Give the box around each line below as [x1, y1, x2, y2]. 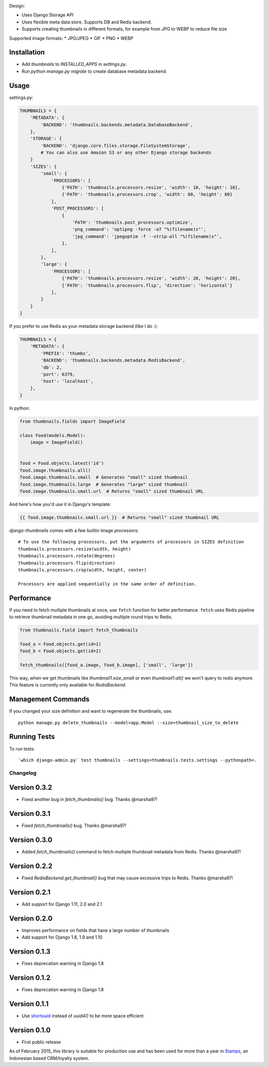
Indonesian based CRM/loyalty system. [9, 1055, 90, 1061]
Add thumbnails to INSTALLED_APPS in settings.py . [21, 61, 128, 67]
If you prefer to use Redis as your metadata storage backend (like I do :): [9, 323, 158, 329]
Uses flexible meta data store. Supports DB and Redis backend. [21, 19, 152, 25]
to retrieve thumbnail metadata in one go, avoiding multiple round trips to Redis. [9, 614, 173, 620]
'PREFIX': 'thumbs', [40, 350, 91, 356]
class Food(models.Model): [19, 432, 86, 438]
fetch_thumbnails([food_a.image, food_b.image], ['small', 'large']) [19, 662, 193, 668]
